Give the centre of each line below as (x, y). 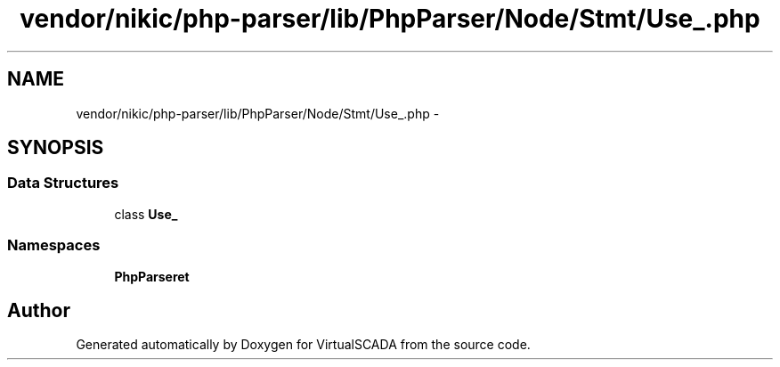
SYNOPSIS (56, 148)
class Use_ (146, 214)
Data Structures (63, 183)
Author (39, 310)
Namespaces (54, 245)
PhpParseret (152, 276)
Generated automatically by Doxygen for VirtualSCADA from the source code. (303, 345)
